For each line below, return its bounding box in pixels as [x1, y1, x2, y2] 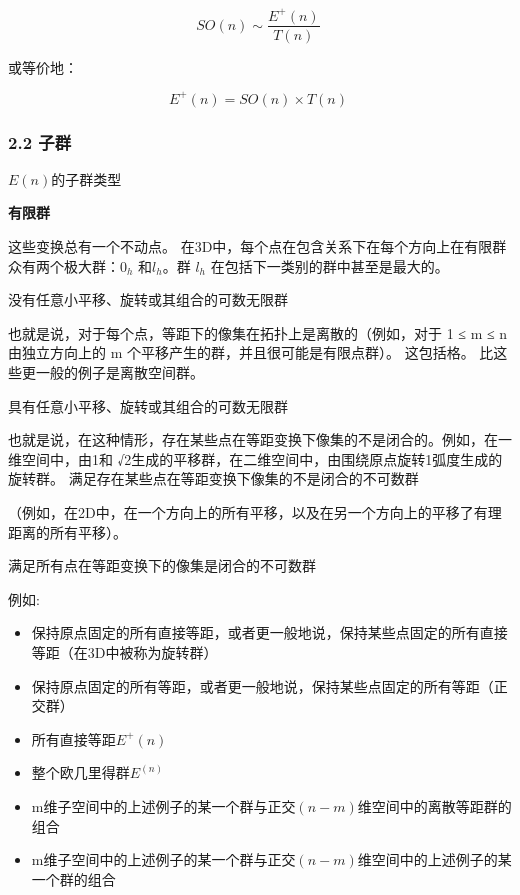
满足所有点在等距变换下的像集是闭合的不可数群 [8, 555, 316, 576]
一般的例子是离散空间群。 [35, 362, 204, 383]
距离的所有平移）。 [8, 521, 127, 542]
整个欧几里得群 [31, 762, 130, 783]
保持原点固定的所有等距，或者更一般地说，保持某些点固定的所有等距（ [31, 675, 494, 696]
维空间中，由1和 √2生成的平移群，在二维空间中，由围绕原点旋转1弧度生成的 [8, 448, 503, 469]
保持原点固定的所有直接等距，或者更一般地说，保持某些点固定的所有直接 [31, 622, 508, 643]
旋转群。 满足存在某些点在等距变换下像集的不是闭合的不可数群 [8, 468, 419, 489]
